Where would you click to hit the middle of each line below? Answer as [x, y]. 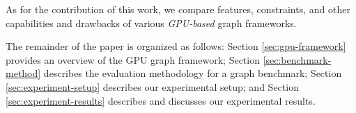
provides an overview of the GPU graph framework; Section [133, 59]
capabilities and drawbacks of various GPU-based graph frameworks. [151, 23]
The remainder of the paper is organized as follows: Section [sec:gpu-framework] [176, 46]
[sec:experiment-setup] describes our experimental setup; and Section [152, 86]
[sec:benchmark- [297, 59]
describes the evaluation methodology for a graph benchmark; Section [193, 73]
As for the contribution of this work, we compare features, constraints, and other [178, 9]
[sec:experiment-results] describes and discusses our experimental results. [161, 100]
